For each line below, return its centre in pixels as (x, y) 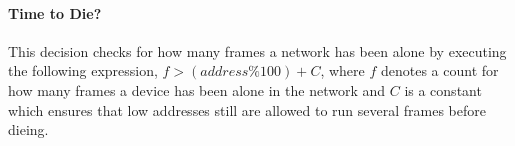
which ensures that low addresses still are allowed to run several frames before (247, 109)
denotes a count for (439, 70)
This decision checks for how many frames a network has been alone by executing (257, 50)
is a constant (443, 89)
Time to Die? (55, 12)
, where (342, 70)
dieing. (28, 129)
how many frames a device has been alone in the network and (197, 89)
